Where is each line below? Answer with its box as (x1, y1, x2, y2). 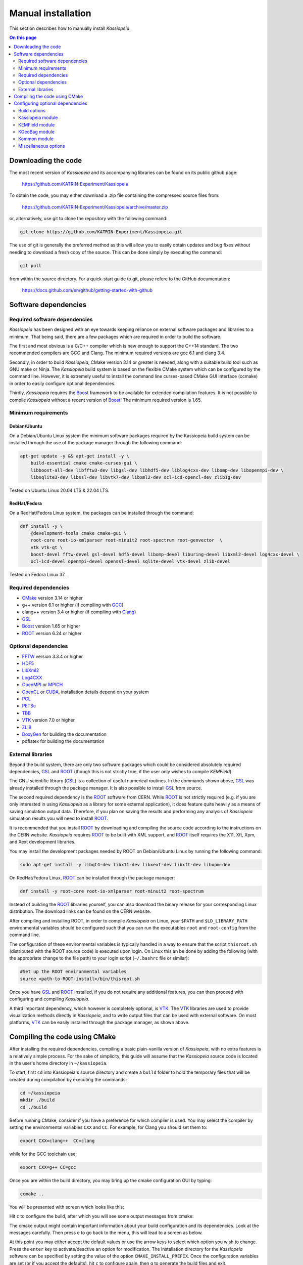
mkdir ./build (20, 1097, 55, 1103)
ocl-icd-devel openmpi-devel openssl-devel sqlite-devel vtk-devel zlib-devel (30, 559, 231, 564)
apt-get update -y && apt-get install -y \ (20, 453, 130, 459)
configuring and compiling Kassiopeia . (9, 996, 90, 1002)
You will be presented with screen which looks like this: (9, 1204, 125, 1210)
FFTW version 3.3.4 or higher (22, 653, 83, 659)
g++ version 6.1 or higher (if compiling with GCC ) (22, 602, 124, 608)
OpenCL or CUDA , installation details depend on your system (22, 689, 149, 695)
